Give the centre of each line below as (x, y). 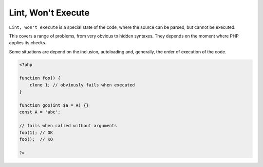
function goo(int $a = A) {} (54, 105)
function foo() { (40, 78)
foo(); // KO (36, 139)
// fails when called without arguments (68, 126)
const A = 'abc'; (40, 112)
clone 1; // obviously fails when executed (82, 85)
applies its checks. (28, 43)
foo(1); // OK (36, 133)
